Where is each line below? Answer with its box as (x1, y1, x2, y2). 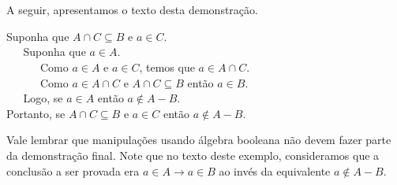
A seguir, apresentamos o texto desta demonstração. (6, 2, 258, 17)
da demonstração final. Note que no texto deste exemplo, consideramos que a (6, 147, 380, 163)
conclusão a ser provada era (6, 162, 140, 179)
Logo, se (23, 90, 63, 106)
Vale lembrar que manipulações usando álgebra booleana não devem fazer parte (6, 131, 391, 148)
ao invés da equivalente (219, 162, 331, 179)
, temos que (139, 58, 195, 75)
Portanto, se (6, 105, 66, 121)
